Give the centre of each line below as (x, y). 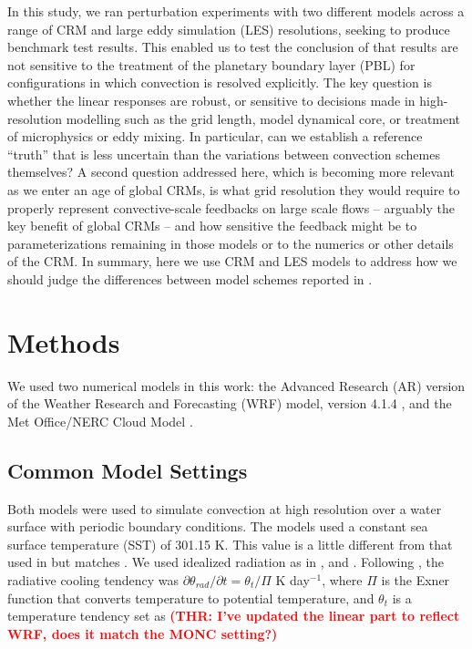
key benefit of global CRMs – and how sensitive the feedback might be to (212, 226)
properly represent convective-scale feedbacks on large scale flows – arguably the (231, 207)
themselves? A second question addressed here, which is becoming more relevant (231, 172)
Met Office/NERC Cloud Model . (100, 421)
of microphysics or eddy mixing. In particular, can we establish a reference (215, 136)
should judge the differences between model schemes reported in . (190, 278)
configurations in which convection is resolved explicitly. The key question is (220, 82)
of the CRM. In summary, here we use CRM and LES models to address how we (232, 261)
